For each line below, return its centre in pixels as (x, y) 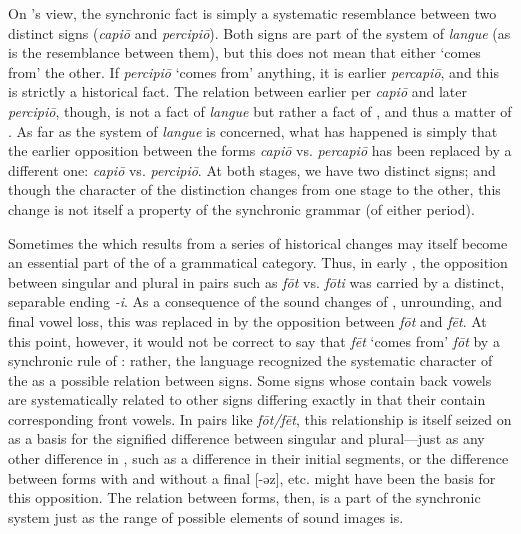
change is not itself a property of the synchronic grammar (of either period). (241, 208)
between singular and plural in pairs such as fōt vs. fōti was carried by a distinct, (256, 281)
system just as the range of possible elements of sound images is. (206, 516)
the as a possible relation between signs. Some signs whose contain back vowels (250, 379)
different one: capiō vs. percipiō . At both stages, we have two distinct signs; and (252, 169)
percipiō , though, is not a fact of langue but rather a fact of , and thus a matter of (260, 110)
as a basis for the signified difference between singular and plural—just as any (246, 438)
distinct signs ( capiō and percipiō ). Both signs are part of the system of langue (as (259, 32)
